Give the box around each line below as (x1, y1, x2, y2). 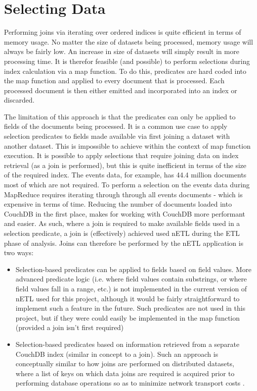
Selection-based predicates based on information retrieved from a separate (15, 338, 240, 349)
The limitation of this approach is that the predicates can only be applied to (4, 111, 236, 121)
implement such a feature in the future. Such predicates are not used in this (15, 303, 246, 313)
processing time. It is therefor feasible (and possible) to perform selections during (4, 56, 250, 66)
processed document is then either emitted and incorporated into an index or (4, 85, 237, 95)
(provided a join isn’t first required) (15, 322, 124, 333)
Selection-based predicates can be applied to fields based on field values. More (15, 264, 252, 274)
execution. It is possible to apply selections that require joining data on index (4, 150, 239, 161)
